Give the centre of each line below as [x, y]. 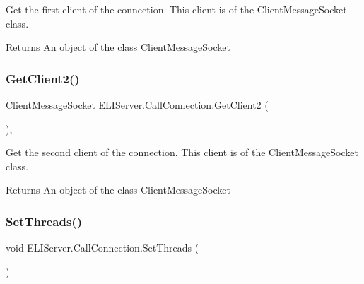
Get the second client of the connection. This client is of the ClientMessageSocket [182, 152]
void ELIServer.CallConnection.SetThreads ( [102, 248]
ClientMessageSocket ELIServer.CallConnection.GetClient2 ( [137, 105]
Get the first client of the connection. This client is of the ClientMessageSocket [176, 9]
